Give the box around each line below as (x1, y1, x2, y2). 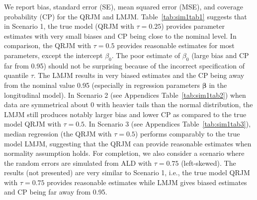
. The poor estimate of (111, 50, 180, 60)
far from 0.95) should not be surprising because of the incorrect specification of (4, 60, 245, 70)
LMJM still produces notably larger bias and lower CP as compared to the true (4, 109, 247, 119)
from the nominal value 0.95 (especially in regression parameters (4, 79, 200, 90)
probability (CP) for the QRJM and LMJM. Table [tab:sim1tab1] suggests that (4, 11, 247, 21)
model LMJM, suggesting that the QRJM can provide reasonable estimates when (4, 138, 252, 148)
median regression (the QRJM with (4, 128, 112, 138)
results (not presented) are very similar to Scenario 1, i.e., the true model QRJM (4, 167, 250, 178)
